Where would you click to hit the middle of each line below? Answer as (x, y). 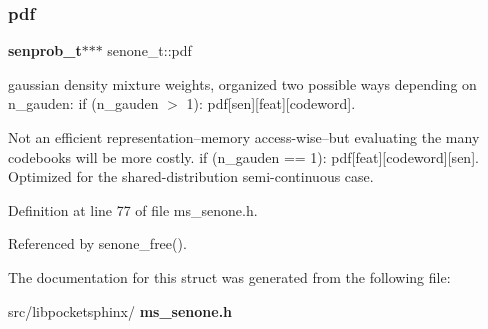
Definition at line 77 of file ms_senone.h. (133, 209)
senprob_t (45, 50)
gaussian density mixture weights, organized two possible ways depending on (242, 83)
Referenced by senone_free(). (97, 243)
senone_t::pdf (149, 50)
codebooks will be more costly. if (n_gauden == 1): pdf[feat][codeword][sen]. (243, 156)
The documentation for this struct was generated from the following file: (229, 276)
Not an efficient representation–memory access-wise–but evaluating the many (244, 137)
